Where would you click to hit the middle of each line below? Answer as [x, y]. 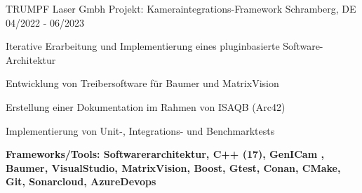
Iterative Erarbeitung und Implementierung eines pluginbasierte [143, 46]
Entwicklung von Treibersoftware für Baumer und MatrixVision [142, 83]
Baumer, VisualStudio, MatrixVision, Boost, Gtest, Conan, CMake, [173, 167]
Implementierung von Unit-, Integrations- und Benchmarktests [140, 130]
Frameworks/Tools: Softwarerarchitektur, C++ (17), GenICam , [165, 154]
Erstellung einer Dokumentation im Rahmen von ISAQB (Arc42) [146, 106]
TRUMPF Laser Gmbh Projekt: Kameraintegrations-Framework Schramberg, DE [181, 8]
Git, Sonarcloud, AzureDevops [81, 181]
